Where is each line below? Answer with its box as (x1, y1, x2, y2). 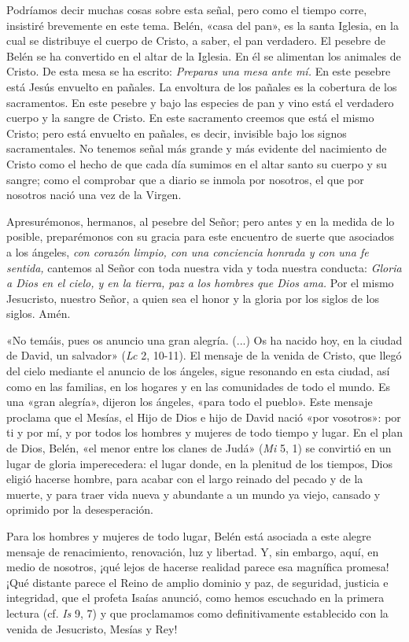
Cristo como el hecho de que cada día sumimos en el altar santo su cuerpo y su (6, 155, 387, 172)
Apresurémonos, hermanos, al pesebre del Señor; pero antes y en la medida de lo (6, 212, 395, 229)
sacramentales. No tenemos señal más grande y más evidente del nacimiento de (6, 140, 387, 157)
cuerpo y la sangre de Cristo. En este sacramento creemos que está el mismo (6, 109, 374, 126)
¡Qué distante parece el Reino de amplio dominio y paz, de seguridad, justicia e (6, 574, 389, 590)
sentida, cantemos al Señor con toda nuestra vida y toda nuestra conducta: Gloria (6, 259, 402, 275)
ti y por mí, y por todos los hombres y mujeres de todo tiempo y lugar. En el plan (6, 424, 403, 441)
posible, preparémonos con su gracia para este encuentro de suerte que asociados (6, 228, 395, 245)
